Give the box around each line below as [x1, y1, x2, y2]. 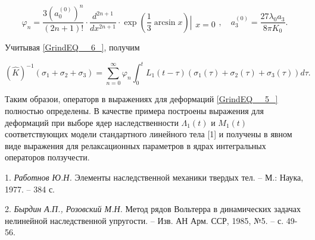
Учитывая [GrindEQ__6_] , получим [5, 40, 140, 53]
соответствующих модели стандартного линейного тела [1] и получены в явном [5, 128, 292, 140]
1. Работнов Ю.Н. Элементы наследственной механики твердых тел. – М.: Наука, [5, 170, 304, 183]
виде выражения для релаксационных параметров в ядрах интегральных [5, 139, 266, 151]
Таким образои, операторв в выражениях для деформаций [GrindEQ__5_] [5, 93, 278, 105]
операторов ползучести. [5, 151, 90, 163]
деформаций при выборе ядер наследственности [5, 116, 179, 128]
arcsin [154, 18, 176, 27]
